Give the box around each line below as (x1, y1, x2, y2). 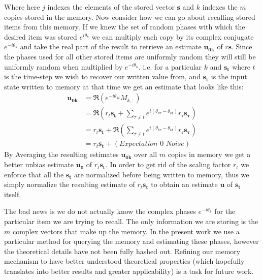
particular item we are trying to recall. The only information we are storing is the (4, 216, 258, 227)
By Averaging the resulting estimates (4, 149, 119, 160)
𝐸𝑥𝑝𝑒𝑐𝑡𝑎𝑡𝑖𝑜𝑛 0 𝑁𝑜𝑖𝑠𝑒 (119, 140, 184, 148)
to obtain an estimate (151, 179, 218, 190)
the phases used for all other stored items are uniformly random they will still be (4, 51, 256, 61)
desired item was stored (4, 31, 77, 42)
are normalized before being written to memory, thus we (74, 169, 249, 179)
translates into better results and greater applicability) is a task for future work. (4, 266, 254, 276)
